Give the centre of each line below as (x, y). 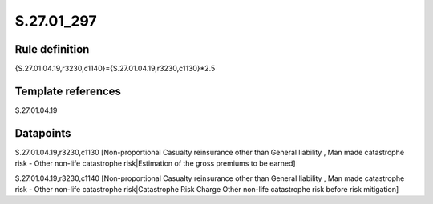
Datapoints (43, 133)
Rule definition (52, 49)
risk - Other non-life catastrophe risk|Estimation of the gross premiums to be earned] (155, 163)
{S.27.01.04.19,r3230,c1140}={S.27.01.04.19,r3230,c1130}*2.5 (115, 69)
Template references (68, 91)
